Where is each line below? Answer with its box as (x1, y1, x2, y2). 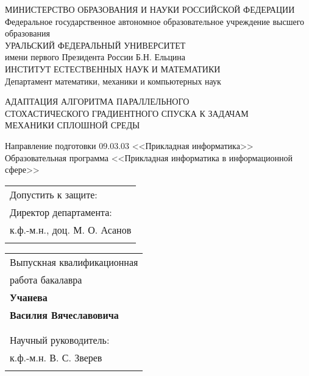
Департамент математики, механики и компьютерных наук (5, 74, 221, 87)
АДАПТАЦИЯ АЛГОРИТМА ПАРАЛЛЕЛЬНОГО (5, 95, 190, 108)
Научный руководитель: (10, 332, 110, 347)
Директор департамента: (10, 204, 112, 219)
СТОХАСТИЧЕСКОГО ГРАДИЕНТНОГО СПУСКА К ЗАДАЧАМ (5, 106, 249, 119)
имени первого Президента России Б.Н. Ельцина (5, 50, 186, 63)
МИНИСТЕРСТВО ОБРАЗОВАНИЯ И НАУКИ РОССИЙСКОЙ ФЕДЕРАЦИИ (5, 3, 295, 15)
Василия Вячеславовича (10, 307, 119, 322)
